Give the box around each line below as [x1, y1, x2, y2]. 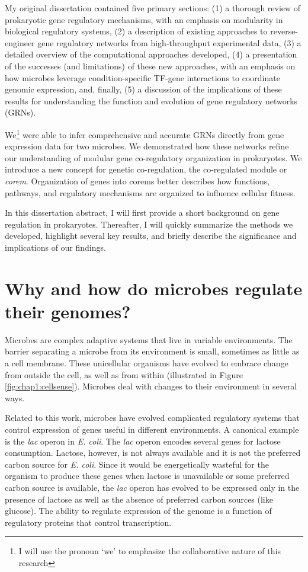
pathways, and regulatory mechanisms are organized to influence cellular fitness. [5, 186, 296, 199]
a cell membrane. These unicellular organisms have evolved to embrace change [5, 357, 288, 369]
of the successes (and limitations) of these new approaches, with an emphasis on [5, 59, 296, 72]
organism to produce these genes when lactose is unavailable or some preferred [5, 469, 290, 482]
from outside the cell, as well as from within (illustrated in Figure [5, 368, 243, 381]
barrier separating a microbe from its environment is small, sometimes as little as [5, 345, 300, 357]
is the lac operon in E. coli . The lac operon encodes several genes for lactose [5, 434, 281, 447]
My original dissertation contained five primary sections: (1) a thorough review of [5, 2, 301, 14]
